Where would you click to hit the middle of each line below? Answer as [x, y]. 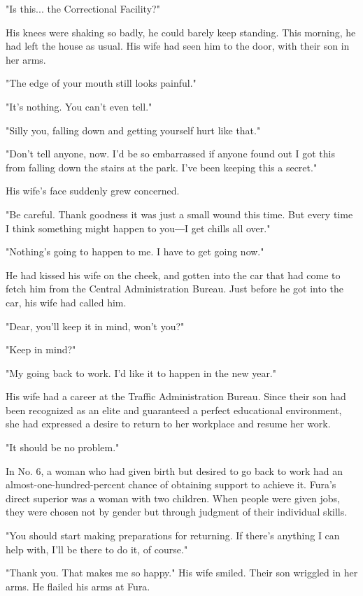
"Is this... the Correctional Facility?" [83, 8]
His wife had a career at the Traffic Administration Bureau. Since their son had [176, 396]
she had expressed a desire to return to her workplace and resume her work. [168, 424]
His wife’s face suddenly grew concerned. [93, 191]
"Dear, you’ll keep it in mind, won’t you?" [95, 326]
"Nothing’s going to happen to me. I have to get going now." [135, 251]
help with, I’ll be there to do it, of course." [97, 549]
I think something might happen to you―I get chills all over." [138, 228]
